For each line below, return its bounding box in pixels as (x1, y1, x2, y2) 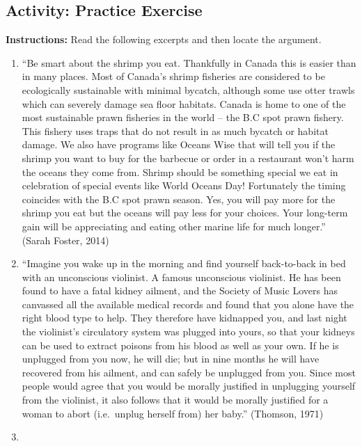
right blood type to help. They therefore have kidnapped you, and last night (22, 310, 347, 325)
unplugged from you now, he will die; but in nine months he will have (22, 351, 320, 366)
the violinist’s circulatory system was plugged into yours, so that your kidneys (22, 324, 355, 339)
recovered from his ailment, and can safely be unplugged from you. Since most (22, 365, 356, 379)
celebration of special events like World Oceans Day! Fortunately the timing (22, 178, 346, 193)
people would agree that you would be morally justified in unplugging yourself (22, 379, 356, 393)
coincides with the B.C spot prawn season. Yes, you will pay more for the (22, 191, 336, 206)
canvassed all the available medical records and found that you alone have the (22, 296, 354, 311)
